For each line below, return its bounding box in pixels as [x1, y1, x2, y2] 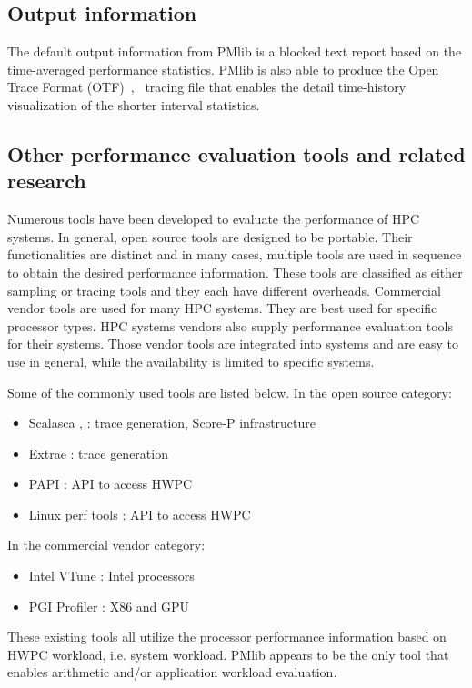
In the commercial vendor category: [7, 535, 206, 554]
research [7, 167, 86, 195]
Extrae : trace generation [28, 443, 168, 462]
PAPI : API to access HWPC [28, 474, 193, 493]
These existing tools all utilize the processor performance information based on [7, 627, 447, 646]
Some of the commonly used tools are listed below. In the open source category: [7, 382, 452, 401]
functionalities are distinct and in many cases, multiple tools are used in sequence [7, 245, 462, 264]
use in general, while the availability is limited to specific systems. [7, 351, 375, 370]
